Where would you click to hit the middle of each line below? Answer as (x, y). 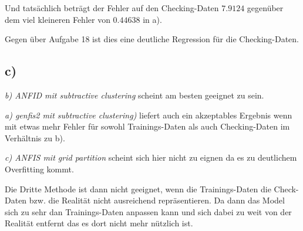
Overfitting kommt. (39, 169)
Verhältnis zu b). (35, 137)
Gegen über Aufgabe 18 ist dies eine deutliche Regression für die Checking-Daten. (152, 39)
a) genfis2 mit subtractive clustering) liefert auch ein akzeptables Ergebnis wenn (149, 115)
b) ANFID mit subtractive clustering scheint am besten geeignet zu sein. (134, 95)
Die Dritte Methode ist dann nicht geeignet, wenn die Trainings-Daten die (138, 188)
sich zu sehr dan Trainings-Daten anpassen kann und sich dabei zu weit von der (148, 211)
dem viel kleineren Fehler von (58, 19)
